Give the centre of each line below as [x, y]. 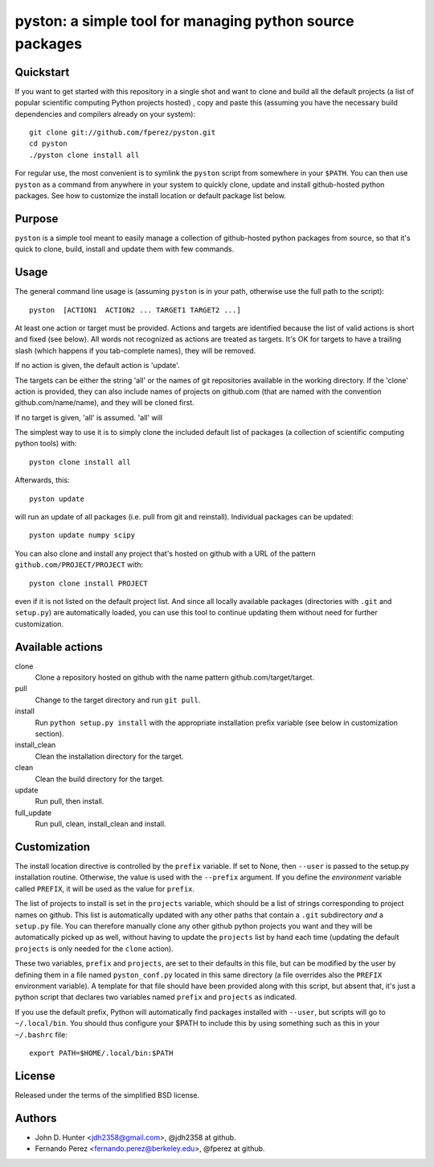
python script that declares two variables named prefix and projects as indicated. [156, 997]
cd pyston [48, 144]
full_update [33, 813]
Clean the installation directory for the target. [109, 756]
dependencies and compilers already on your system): [105, 114]
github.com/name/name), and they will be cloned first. [104, 403]
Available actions [59, 647]
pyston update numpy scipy [82, 535]
